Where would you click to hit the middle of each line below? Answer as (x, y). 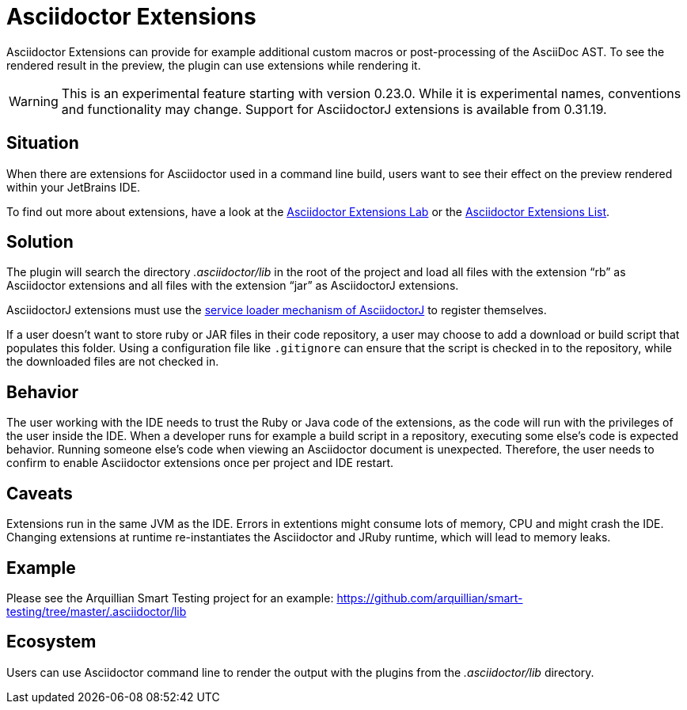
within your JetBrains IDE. (74, 187)
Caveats (40, 493)
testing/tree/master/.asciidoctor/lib (97, 611)
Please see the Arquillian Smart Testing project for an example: (170, 598)
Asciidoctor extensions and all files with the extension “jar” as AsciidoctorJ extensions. (233, 286)
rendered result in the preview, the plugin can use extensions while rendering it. (214, 65)
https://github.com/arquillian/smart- (430, 598)
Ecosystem (51, 642)
